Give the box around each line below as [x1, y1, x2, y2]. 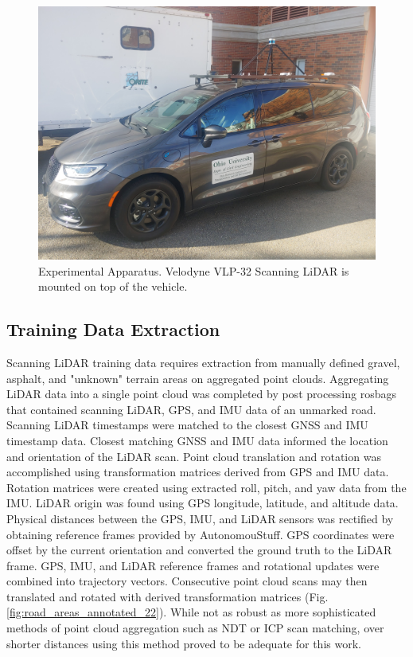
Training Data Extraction [6, 317, 220, 342]
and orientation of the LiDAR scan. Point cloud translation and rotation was [6, 448, 381, 464]
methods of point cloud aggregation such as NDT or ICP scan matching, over [6, 620, 384, 636]
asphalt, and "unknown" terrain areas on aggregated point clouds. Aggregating [6, 370, 389, 386]
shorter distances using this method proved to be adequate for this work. [6, 635, 361, 651]
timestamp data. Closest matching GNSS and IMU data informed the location [6, 432, 388, 448]
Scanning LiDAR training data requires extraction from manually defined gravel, [6, 354, 400, 370]
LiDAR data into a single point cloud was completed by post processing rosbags [6, 385, 397, 402]
